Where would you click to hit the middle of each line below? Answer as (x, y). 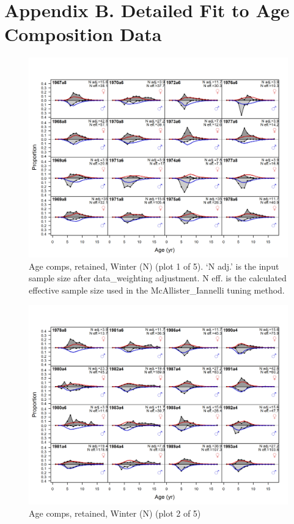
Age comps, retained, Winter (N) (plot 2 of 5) (115, 513)
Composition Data (83, 34)
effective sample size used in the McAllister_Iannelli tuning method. (157, 290)
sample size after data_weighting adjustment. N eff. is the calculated (158, 278)
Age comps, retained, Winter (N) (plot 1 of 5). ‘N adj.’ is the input (154, 266)
